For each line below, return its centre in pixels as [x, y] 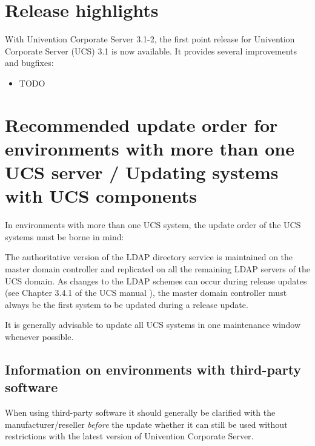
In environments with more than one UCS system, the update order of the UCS [153, 225]
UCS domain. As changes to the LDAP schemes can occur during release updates [156, 280]
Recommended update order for [141, 124]
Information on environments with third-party [153, 369]
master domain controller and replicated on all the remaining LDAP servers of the [157, 268]
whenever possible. [39, 336]
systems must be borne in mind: [65, 236]
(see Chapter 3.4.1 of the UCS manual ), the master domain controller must [146, 293]
